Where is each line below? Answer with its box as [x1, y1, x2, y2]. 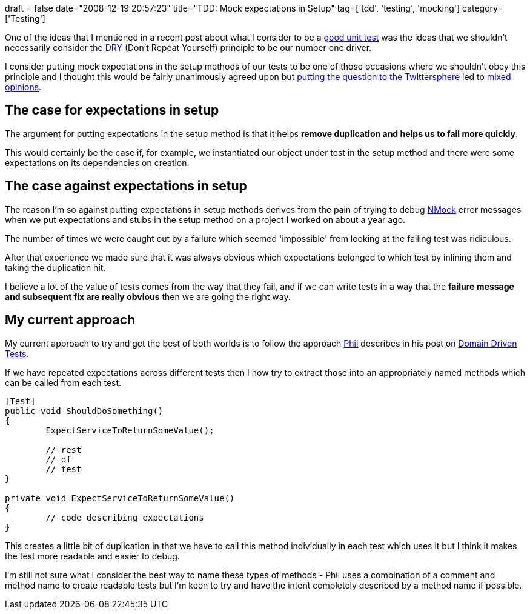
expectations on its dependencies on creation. [5, 157, 190, 168]
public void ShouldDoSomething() [5, 405, 164, 416]
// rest [45, 444, 82, 455]
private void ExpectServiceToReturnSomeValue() [5, 493, 235, 503]
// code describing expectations [45, 512, 204, 522]
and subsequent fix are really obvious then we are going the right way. [5, 291, 291, 302]
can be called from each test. [5, 377, 122, 388]
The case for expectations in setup [5, 102, 219, 118]
